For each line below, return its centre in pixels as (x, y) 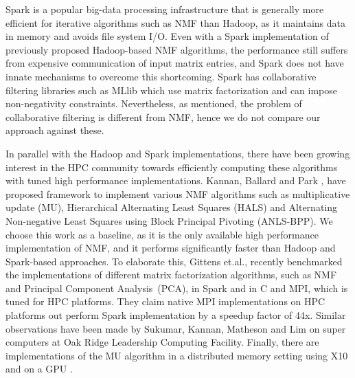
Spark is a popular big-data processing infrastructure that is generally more (165, 9)
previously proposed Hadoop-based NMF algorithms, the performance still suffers (177, 49)
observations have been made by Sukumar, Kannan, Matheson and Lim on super (176, 328)
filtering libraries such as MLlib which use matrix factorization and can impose (172, 90)
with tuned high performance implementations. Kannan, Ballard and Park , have (176, 180)
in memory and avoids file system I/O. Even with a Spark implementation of (167, 36)
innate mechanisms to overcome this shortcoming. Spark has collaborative (161, 76)
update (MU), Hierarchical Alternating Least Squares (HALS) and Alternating (172, 207)
